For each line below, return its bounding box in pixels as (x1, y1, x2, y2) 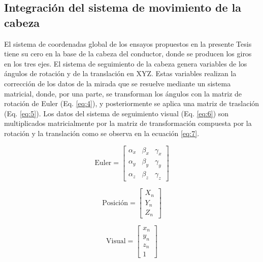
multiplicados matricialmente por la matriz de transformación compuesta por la (4, 118, 252, 128)
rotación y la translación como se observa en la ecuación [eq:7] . (4, 127, 200, 138)
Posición (102, 199, 128, 207)
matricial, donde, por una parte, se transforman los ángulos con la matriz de (4, 88, 242, 99)
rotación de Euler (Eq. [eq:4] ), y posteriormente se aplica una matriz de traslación (4, 98, 259, 109)
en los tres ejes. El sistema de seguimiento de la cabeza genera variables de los (4, 58, 247, 69)
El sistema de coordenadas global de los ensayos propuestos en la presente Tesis (4, 38, 252, 49)
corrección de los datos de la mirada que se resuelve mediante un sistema (4, 78, 231, 88)
